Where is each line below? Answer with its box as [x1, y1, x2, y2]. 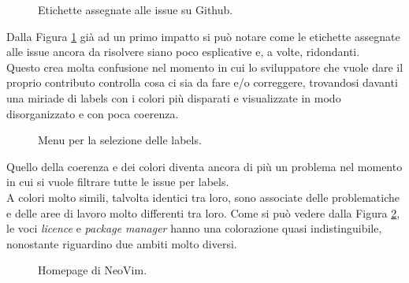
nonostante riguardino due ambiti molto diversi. [6, 235, 237, 251]
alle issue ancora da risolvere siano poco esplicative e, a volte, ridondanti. [6, 43, 360, 60]
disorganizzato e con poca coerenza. [6, 105, 179, 121]
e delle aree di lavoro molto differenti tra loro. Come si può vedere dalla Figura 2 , [6, 204, 400, 221]
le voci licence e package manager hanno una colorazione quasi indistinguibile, [6, 220, 382, 236]
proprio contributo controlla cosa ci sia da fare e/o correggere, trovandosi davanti [6, 74, 398, 91]
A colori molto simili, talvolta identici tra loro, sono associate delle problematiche [6, 188, 400, 205]
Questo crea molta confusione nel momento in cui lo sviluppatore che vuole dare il [6, 58, 403, 75]
